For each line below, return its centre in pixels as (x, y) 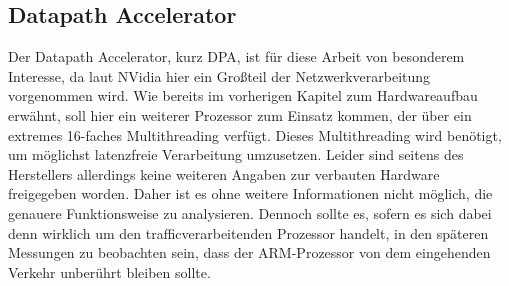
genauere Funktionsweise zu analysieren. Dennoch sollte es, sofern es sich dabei (250, 212)
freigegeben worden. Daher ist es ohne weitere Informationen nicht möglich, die (250, 193)
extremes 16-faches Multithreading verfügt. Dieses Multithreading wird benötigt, (255, 134)
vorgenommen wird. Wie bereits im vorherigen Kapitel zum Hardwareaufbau (243, 95)
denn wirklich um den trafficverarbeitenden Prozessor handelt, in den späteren (248, 232)
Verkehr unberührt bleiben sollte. (109, 271)
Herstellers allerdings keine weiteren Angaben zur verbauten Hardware (224, 173)
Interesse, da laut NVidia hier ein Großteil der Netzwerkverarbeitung (219, 75)
